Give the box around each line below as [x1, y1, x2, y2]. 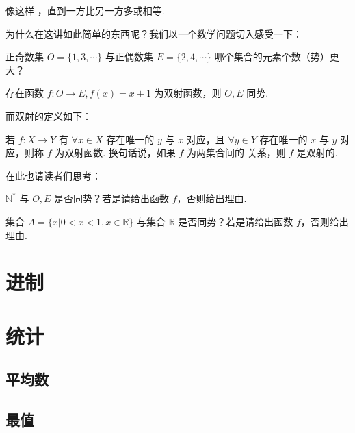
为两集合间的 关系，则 [186, 145, 286, 160]
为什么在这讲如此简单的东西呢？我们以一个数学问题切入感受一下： [5, 26, 302, 40]
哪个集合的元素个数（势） [214, 49, 330, 64]
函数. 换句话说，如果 [83, 145, 176, 160]
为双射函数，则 [154, 86, 222, 100]
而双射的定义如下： [5, 108, 92, 123]
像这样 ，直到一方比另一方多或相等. [5, 3, 165, 17]
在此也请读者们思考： [5, 168, 101, 182]
